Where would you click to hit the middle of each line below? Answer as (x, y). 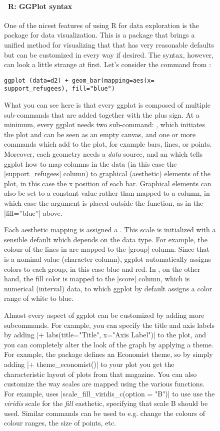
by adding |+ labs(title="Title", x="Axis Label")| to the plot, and (105, 335)
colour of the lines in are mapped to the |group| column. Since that (107, 249)
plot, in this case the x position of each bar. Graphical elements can (108, 183)
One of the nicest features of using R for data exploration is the (101, 25)
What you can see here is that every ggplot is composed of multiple (107, 105)
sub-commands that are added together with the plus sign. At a (102, 114)
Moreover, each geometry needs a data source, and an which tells (103, 154)
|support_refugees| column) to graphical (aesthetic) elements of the (107, 173)
